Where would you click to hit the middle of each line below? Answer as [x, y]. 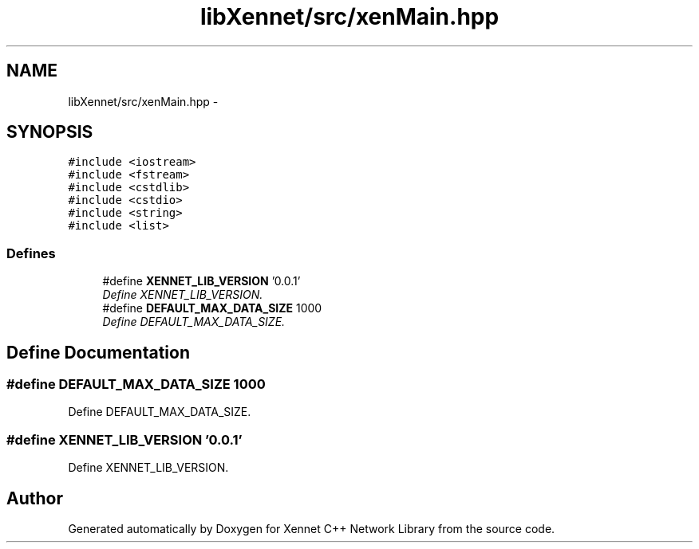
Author [35, 498]
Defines [31, 253]
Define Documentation [98, 352]
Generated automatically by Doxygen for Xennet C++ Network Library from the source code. [312, 529]
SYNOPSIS [50, 132]
